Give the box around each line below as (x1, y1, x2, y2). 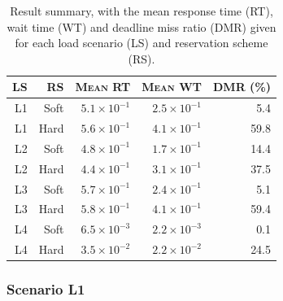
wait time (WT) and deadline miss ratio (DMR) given (7, 18, 276, 35)
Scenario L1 (7, 279, 85, 299)
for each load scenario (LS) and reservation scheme (15, 34, 268, 51)
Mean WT (141, 78, 202, 95)
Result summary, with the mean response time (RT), (10, 2, 273, 19)
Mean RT (75, 78, 131, 95)
